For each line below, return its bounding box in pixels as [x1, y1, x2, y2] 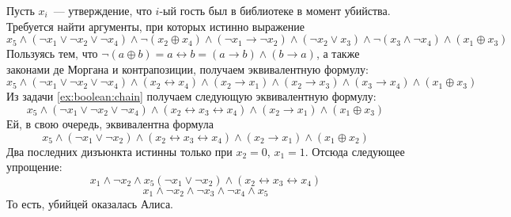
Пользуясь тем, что [6, 45, 98, 62]
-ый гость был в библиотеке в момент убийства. [159, 2, 391, 18]
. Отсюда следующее [305, 143, 405, 159]
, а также [316, 45, 360, 62]
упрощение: [6, 158, 62, 175]
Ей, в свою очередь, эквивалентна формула [6, 115, 214, 131]
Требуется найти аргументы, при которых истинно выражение [6, 17, 305, 34]
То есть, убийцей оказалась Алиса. [6, 196, 173, 212]
